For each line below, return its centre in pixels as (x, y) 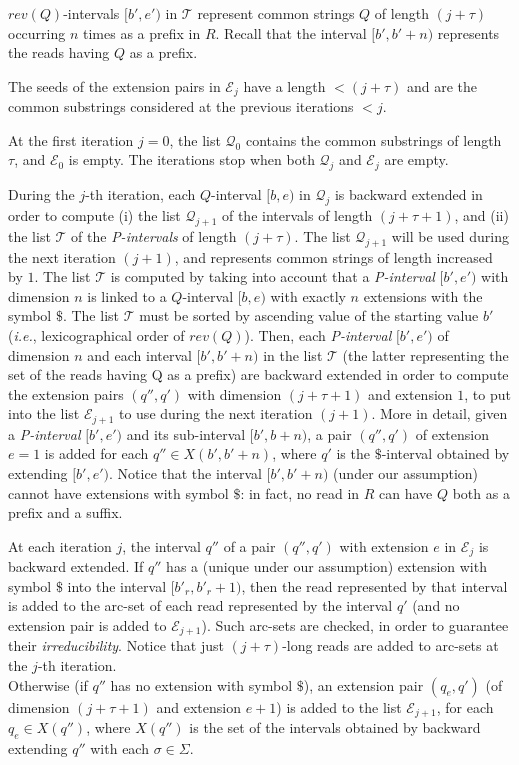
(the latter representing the (425, 354)
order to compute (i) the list (94, 215)
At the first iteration (71, 139)
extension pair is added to (87, 625)
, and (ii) (481, 215)
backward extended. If (76, 566)
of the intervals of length (297, 215)
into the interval (117, 585)
